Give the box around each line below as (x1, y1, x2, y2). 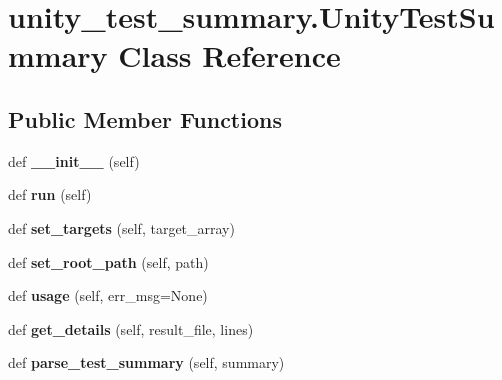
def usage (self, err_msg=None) (8, 285, 208, 306)
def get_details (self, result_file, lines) (8, 318, 254, 339)
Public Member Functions (8, 103, 282, 134)
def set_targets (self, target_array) (8, 217, 235, 238)
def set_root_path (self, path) (8, 251, 209, 272)
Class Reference (118, 35, 341, 76)
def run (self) (8, 184, 92, 205)
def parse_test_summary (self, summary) (8, 352, 285, 373)
